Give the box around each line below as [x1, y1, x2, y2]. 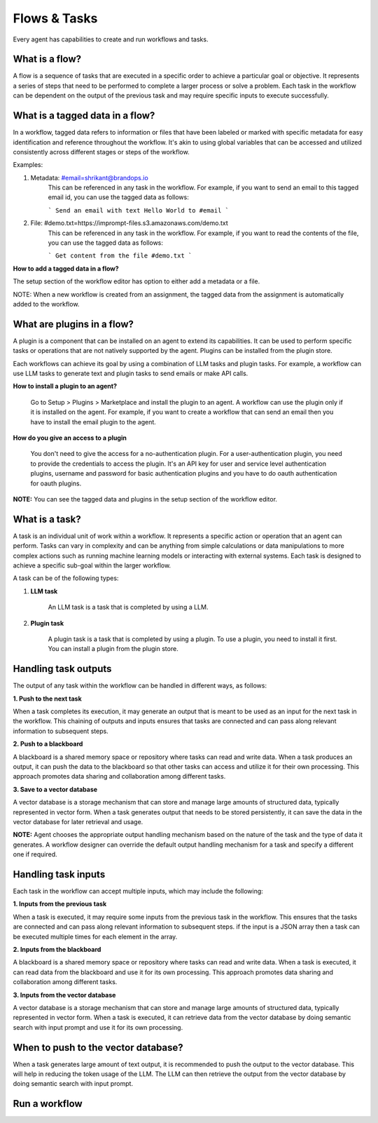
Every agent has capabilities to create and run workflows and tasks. [13, 35, 209, 43]
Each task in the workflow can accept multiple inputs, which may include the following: [13, 887, 264, 896]
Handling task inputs [13, 868, 106, 880]
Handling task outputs [13, 663, 112, 675]
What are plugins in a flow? [13, 318, 134, 330]
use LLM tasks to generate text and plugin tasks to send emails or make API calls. [13, 369, 248, 378]
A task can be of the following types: [13, 574, 119, 582]
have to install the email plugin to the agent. [30, 417, 157, 426]
